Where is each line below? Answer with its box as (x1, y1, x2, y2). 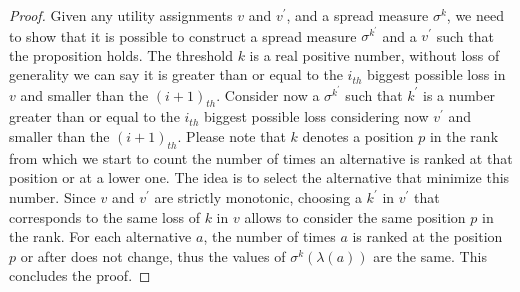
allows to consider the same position (244, 206, 466, 227)
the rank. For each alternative (9, 226, 192, 247)
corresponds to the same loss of (9, 206, 200, 227)
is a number (423, 84, 496, 105)
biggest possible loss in (367, 64, 506, 85)
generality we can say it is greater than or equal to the (9, 64, 343, 85)
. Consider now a (216, 84, 320, 105)
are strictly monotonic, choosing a (154, 187, 362, 208)
